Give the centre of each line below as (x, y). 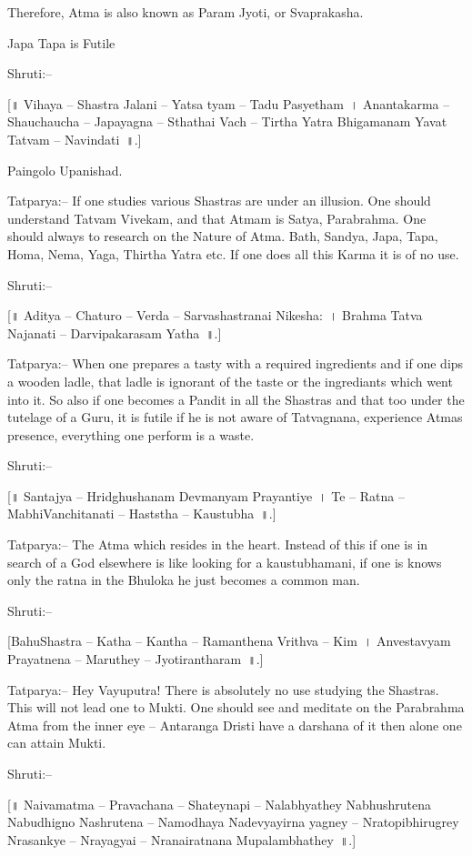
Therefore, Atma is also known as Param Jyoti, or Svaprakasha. (186, 12)
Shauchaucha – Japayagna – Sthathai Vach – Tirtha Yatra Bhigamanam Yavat (227, 121)
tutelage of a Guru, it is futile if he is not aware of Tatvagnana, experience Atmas (235, 417)
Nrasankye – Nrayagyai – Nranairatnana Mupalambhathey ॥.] (182, 839)
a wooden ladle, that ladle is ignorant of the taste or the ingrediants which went (230, 381)
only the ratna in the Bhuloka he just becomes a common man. (184, 580)
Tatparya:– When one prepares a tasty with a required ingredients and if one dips (236, 363)
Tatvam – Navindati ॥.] (75, 139)
